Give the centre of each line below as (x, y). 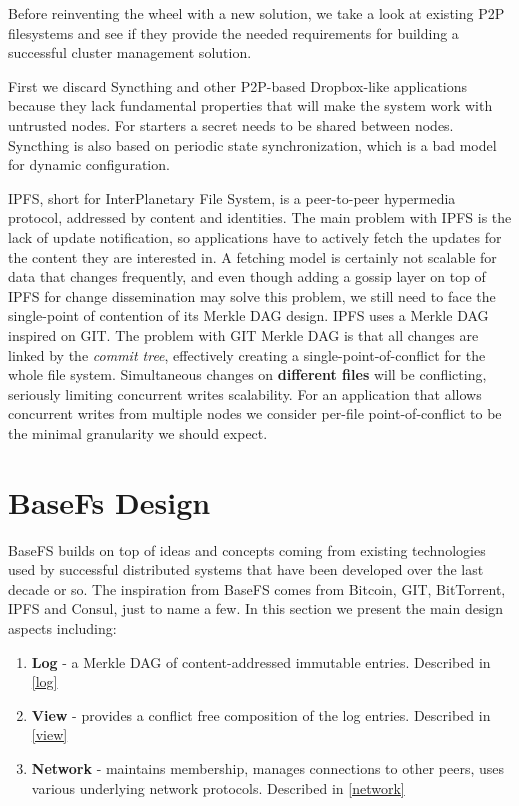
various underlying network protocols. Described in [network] (218, 787)
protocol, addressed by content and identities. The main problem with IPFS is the (260, 217)
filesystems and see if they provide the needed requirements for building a (233, 32)
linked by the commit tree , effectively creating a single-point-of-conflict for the (247, 354)
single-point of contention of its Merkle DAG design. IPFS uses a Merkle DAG (248, 315)
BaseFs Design (109, 501)
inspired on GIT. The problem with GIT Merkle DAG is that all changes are (243, 334)
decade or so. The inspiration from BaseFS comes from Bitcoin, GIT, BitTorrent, (257, 588)
